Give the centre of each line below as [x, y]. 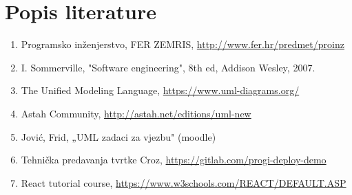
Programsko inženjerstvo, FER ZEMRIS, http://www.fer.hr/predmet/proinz [183, 44]
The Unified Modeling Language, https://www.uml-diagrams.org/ [160, 90]
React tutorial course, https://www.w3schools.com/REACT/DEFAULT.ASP [184, 182]
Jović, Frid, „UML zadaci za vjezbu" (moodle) [118, 136]
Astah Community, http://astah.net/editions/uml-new [136, 113]
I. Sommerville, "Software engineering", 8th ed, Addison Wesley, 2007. [168, 67]
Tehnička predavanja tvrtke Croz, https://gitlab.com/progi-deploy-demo [174, 160]
